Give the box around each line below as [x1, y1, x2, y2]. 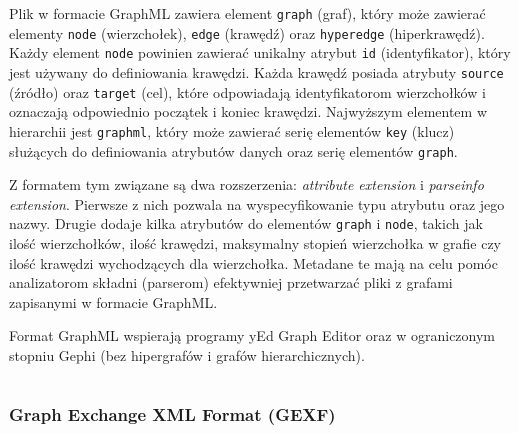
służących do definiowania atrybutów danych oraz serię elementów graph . [9, 140, 458, 161]
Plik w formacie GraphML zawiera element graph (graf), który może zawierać [9, 3, 486, 23]
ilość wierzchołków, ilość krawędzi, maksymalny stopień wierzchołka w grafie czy [9, 233, 502, 254]
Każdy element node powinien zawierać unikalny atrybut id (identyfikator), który [9, 42, 511, 63]
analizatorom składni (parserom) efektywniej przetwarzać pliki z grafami [9, 272, 453, 293]
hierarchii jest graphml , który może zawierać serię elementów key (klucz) [9, 120, 455, 141]
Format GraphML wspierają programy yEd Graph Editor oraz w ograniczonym [9, 325, 496, 346]
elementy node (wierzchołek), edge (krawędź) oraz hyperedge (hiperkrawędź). [9, 22, 485, 43]
